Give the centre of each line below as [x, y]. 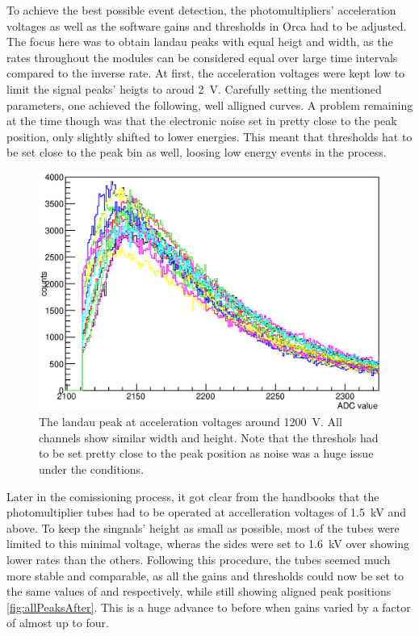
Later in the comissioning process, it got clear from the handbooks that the [193, 496]
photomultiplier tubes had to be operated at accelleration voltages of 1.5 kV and [206, 512]
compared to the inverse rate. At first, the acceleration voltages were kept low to [206, 73]
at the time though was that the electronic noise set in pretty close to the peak [202, 121]
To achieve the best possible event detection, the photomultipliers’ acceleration [201, 10]
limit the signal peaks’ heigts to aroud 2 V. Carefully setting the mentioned [194, 88]
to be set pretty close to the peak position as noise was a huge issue [206, 453]
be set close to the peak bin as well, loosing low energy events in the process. [197, 152]
